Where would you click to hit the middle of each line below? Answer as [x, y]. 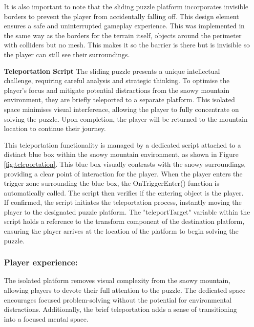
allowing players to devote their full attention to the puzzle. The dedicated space [125, 290]
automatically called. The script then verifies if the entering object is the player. [124, 192]
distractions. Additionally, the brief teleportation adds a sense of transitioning [121, 309]
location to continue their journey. [55, 128]
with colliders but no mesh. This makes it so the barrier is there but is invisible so [127, 45]
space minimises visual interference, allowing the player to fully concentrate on [122, 109]
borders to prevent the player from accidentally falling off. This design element [122, 16]
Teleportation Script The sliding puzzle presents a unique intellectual [112, 71]
